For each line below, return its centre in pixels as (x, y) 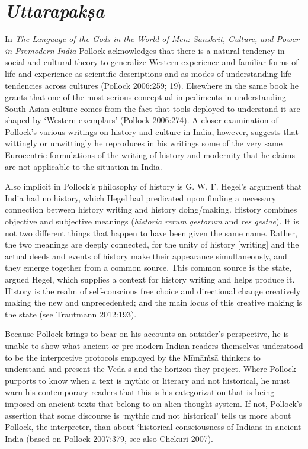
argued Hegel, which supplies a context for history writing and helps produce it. (150, 279)
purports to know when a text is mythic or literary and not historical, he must (147, 380)
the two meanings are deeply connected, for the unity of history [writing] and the (152, 244)
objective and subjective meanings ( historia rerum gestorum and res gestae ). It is (152, 221)
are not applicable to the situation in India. (84, 166)
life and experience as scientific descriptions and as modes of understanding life (148, 73)
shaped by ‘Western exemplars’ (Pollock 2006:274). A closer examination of (142, 120)
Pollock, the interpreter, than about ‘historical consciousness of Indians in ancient (153, 427)
